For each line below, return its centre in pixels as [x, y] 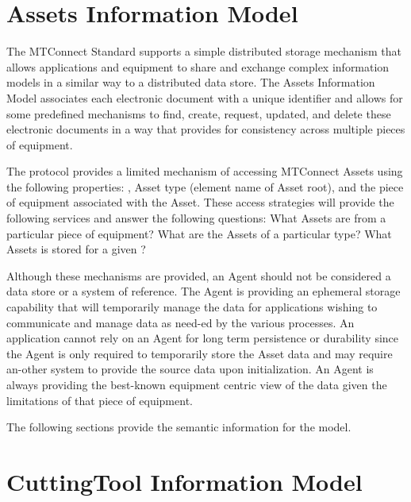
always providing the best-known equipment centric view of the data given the [197, 384]
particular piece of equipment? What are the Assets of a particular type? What [199, 233]
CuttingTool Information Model [184, 481]
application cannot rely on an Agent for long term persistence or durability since [203, 338]
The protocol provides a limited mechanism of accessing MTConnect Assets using [205, 171]
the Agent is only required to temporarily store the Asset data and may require [200, 353]
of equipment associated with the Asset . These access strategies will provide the [200, 202]
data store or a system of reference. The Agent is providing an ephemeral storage [204, 291]
